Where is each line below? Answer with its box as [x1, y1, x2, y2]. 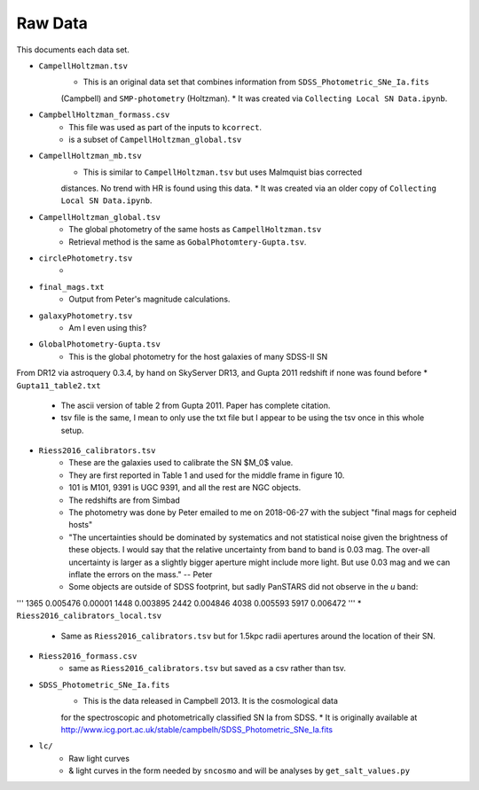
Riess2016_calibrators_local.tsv [16, 611, 162, 621]
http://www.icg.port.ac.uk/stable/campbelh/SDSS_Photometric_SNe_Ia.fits [60, 724, 333, 735]
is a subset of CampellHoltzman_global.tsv [68, 134, 242, 145]
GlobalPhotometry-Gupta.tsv [38, 340, 161, 349]
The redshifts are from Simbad [68, 495, 181, 505]
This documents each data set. [16, 44, 130, 55]
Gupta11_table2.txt [16, 380, 101, 390]
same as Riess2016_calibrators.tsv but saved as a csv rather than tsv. [68, 663, 346, 674]
